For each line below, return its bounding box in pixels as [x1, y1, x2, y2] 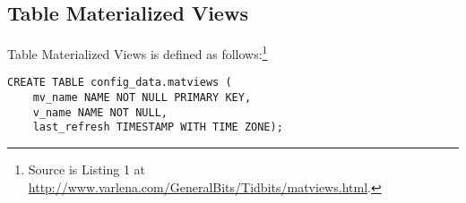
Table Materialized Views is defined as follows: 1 [7, 42, 268, 63]
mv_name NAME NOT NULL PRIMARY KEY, [32, 91, 252, 105]
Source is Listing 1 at [28, 160, 146, 179]
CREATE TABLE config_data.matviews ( [7, 76, 232, 89]
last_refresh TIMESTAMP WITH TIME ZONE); [32, 121, 283, 134]
